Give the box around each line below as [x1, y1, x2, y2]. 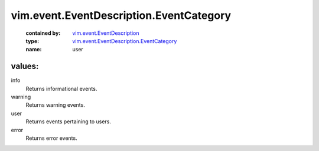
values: [11, 61, 39, 71]
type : [25, 37, 40, 44]
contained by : [25, 29, 61, 37]
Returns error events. [25, 134, 77, 142]
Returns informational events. [25, 85, 97, 92]
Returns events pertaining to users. [25, 118, 112, 125]
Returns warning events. [25, 101, 85, 109]
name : [25, 46, 42, 53]
